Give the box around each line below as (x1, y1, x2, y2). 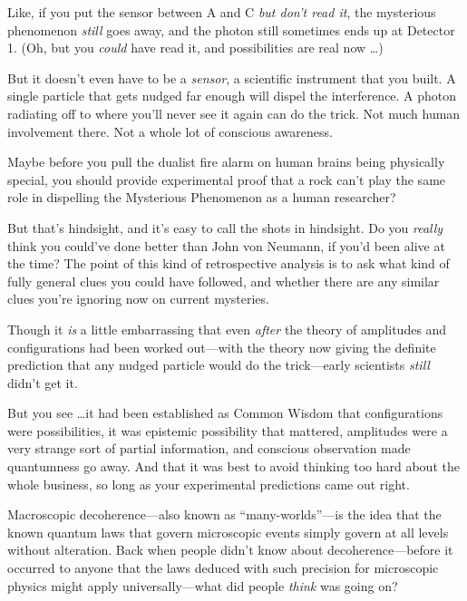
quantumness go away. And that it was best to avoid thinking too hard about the (7, 457, 460, 476)
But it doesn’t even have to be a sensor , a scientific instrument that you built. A (7, 68, 456, 87)
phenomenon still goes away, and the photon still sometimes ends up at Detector (7, 20, 455, 39)
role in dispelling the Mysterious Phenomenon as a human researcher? (7, 188, 396, 207)
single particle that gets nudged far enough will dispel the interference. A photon (7, 86, 457, 105)
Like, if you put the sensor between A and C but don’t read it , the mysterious (7, 3, 436, 21)
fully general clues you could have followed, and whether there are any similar (7, 271, 440, 290)
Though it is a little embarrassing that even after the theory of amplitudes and (7, 319, 447, 338)
